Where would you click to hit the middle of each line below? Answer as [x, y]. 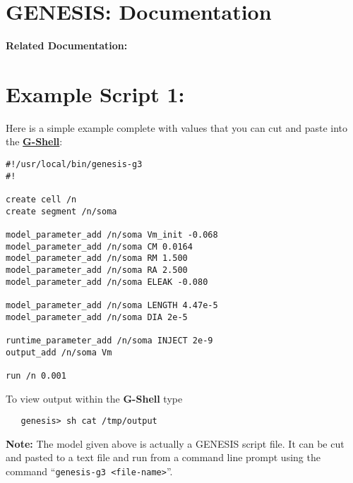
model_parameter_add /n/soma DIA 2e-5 [97, 317]
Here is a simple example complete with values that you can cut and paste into [177, 127]
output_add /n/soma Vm [59, 352]
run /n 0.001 [36, 375]
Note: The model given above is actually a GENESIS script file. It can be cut [175, 443]
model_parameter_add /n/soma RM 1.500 [97, 258]
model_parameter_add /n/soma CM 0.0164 [99, 246]
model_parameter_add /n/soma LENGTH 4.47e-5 [112, 305]
